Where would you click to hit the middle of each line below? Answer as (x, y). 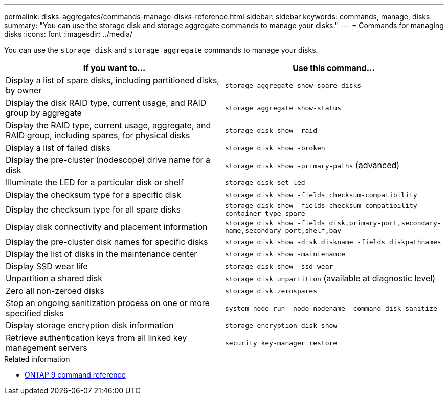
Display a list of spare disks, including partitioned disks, (113, 80)
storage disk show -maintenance (285, 254)
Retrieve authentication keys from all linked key (96, 338)
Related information (37, 359)
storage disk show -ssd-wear (279, 266)
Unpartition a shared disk (54, 278)
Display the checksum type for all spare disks (93, 209)
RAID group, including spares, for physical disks (98, 135)
